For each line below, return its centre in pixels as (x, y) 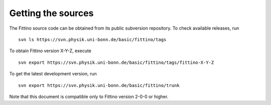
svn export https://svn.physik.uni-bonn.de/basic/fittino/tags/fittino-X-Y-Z (116, 62)
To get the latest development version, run (53, 74)
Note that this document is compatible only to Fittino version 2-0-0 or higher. (89, 96)
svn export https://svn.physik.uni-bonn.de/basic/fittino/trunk (99, 85)
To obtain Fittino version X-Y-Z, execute (50, 51)
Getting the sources (51, 13)
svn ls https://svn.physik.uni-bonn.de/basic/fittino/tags (92, 39)
